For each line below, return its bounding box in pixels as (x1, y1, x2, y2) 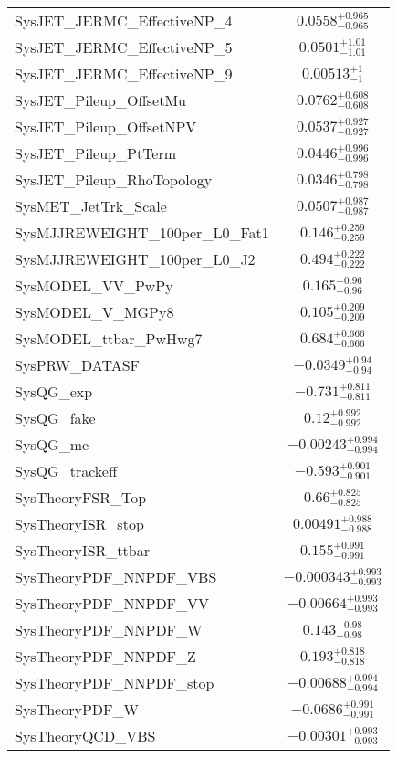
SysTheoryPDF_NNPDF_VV (15, 593, 210, 614)
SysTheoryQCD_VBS (15, 725, 156, 746)
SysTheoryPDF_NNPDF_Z (15, 646, 196, 667)
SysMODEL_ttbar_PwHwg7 (15, 328, 203, 349)
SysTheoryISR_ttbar (15, 540, 150, 561)
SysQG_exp (15, 381, 93, 402)
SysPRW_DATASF (15, 354, 141, 375)
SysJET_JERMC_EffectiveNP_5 (15, 37, 233, 58)
